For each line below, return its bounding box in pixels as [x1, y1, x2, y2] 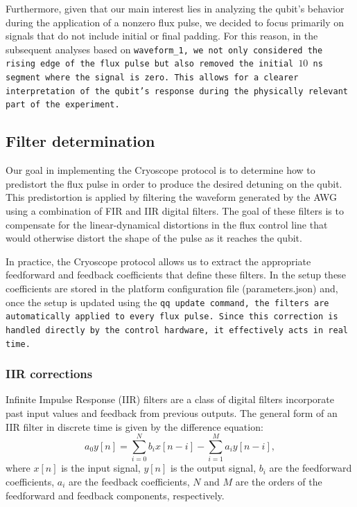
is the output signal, [171, 461, 256, 475]
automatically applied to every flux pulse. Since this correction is [6, 312, 338, 322]
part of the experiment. [6, 100, 120, 110]
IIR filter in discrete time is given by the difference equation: [6, 419, 263, 434]
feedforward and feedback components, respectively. [6, 488, 225, 502]
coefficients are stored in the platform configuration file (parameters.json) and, [6, 281, 338, 296]
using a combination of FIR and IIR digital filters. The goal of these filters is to [6, 204, 344, 218]
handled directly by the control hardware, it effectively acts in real [6, 325, 348, 335]
